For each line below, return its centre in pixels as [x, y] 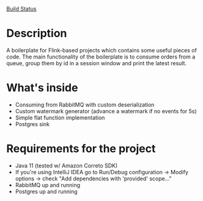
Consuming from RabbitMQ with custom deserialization [85, 104]
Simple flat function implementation [60, 118]
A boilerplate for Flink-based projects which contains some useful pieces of [102, 50]
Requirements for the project [81, 149]
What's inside [42, 88]
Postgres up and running [46, 191]
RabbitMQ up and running [48, 185]
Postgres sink [32, 124]
